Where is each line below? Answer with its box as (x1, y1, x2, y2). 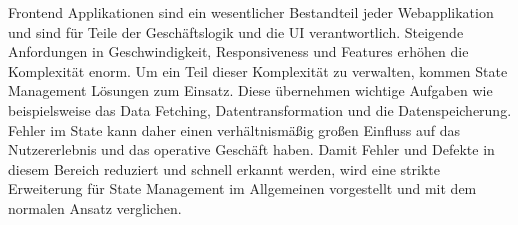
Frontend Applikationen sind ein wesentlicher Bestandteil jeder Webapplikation (8, 2, 494, 22)
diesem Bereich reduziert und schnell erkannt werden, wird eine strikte (8, 158, 440, 179)
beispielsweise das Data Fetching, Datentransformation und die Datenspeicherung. (8, 99, 512, 120)
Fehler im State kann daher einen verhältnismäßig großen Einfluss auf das (8, 119, 461, 140)
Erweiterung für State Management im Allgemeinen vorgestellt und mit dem (8, 178, 477, 199)
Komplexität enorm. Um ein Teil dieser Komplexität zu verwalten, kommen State (8, 60, 508, 81)
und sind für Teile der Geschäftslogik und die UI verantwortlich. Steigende (8, 21, 464, 42)
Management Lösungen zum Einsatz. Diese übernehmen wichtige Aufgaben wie (8, 80, 493, 101)
